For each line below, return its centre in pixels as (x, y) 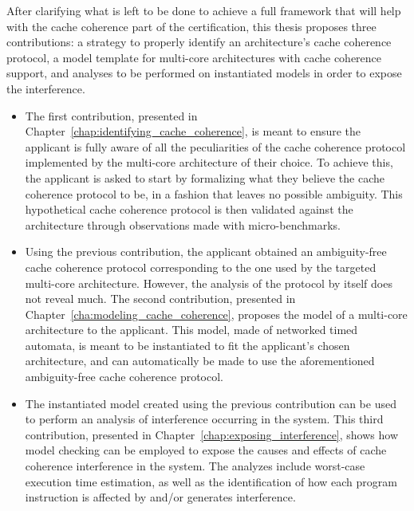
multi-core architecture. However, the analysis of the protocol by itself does (209, 283)
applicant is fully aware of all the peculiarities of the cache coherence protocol (215, 146)
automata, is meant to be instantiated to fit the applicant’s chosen (187, 345)
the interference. (46, 88)
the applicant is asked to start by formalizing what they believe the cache (205, 177)
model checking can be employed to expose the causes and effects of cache (206, 450)
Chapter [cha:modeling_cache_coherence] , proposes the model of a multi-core (216, 314)
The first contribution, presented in (111, 115)
